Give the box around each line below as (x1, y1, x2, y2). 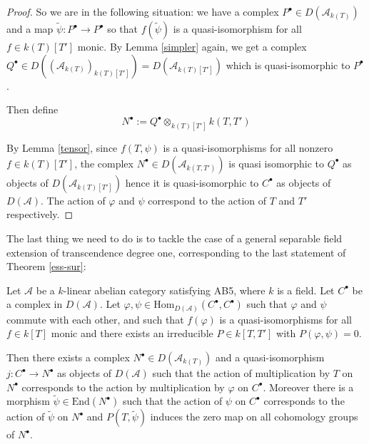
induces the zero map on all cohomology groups (150, 409, 358, 424)
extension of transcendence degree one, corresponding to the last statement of (6, 244, 346, 259)
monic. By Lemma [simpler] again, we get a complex (77, 39, 307, 53)
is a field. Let (277, 282, 335, 297)
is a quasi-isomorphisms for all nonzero (163, 140, 333, 155)
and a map (6, 21, 54, 36)
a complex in (6, 296, 63, 311)
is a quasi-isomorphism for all (173, 21, 302, 36)
